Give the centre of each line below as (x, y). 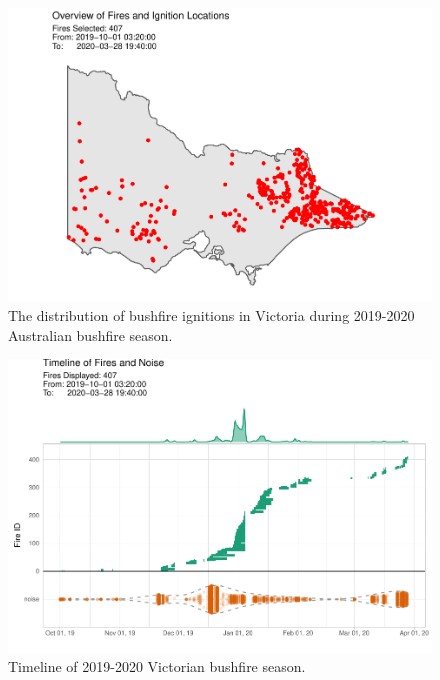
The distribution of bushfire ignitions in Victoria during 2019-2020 (211, 315)
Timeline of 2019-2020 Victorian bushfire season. (157, 666)
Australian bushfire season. (90, 334)
